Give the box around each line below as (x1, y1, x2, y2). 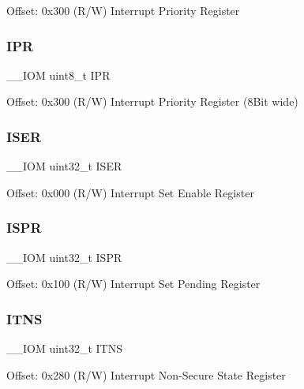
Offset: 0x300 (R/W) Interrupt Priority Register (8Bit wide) (6, 93, 298, 110)
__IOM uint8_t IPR (6, 66, 111, 83)
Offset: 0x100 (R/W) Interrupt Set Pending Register (6, 275, 261, 292)
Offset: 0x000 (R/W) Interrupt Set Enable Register (6, 184, 254, 200)
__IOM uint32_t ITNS (6, 340, 123, 357)
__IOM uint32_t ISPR (6, 249, 122, 265)
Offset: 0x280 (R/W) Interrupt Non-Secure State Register (6, 366, 286, 383)
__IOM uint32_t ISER (6, 158, 122, 174)
